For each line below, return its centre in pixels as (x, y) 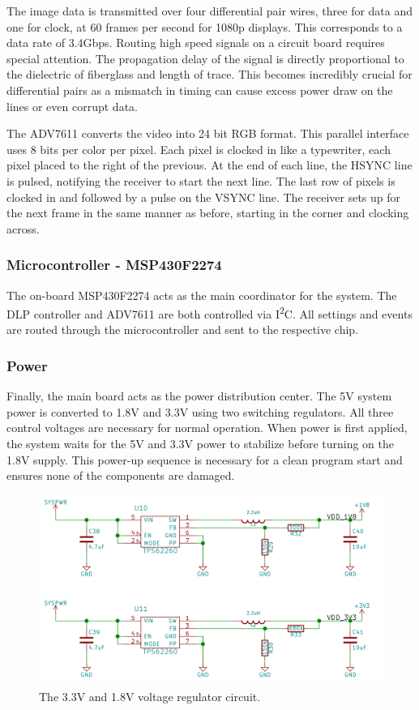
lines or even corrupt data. (72, 106)
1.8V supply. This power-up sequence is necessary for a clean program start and (205, 459)
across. (23, 228)
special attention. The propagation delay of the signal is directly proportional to (205, 58)
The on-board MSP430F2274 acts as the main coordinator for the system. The (202, 295)
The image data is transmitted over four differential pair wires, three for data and (210, 11)
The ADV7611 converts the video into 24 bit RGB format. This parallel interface (208, 133)
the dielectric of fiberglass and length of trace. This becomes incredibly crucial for (209, 74)
